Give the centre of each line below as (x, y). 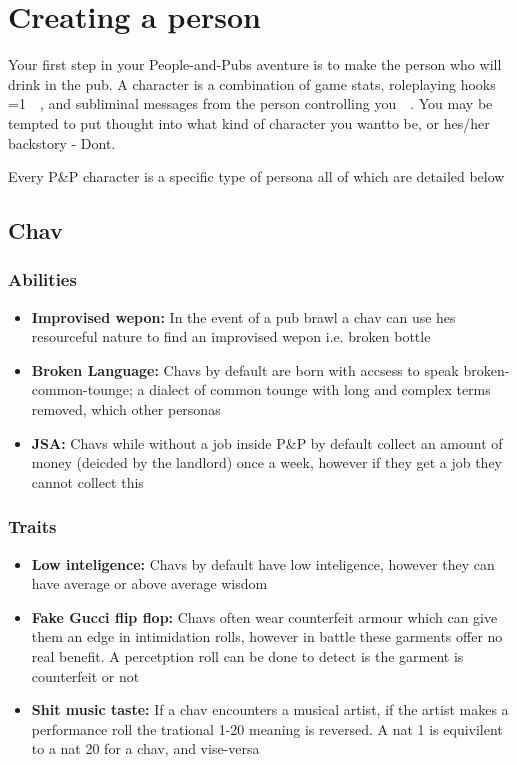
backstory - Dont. (62, 142)
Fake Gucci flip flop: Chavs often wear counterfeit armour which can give (264, 616)
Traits (32, 526)
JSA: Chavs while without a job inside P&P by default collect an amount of (267, 442)
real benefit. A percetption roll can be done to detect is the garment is (247, 656)
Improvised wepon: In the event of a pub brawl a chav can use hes (243, 316)
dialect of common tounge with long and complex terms (320, 389)
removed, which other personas (126, 409)
